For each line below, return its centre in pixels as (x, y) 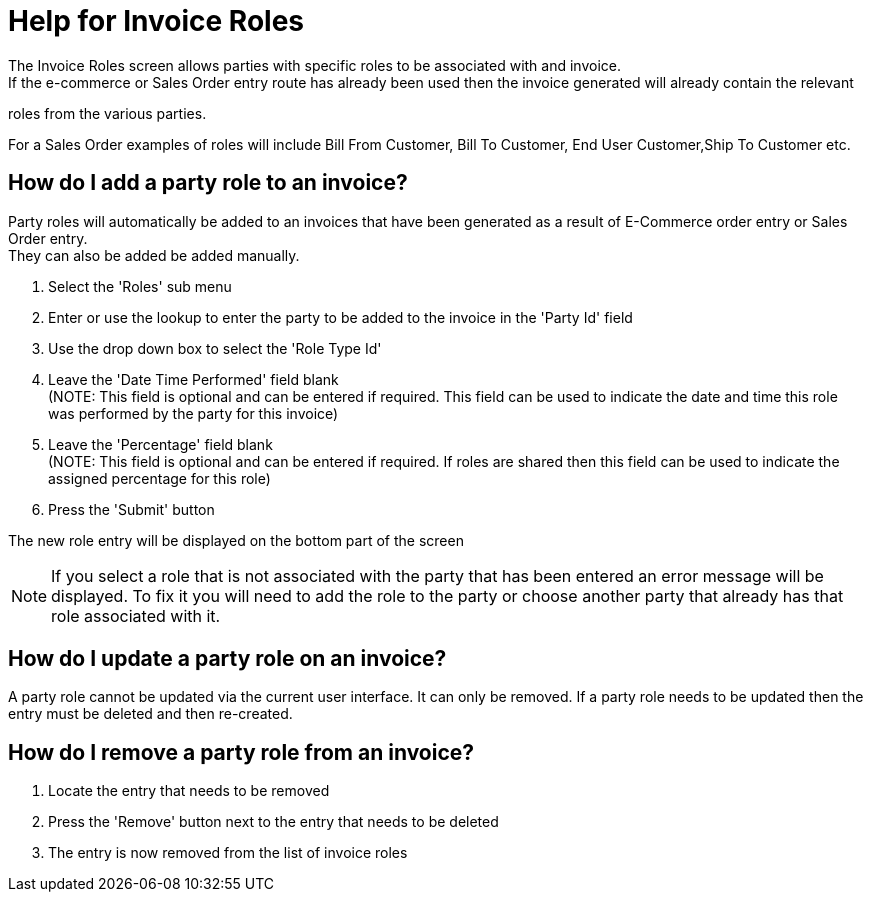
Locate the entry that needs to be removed (189, 791)
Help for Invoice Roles (156, 21)
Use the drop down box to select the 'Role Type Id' (215, 348)
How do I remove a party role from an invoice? (241, 752)
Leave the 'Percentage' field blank (160, 444)
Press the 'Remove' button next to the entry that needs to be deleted (273, 822)
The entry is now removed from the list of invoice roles (228, 853)
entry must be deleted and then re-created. (150, 714)
